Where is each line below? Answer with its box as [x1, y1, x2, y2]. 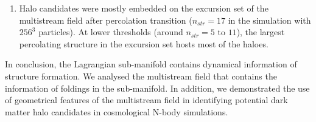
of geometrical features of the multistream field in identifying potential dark [5, 93, 288, 106]
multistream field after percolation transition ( [19, 13, 192, 26]
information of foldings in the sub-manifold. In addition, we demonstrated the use [5, 81, 310, 94]
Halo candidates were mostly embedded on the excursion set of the [19, 2, 269, 14]
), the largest [236, 25, 285, 38]
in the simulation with [228, 13, 311, 26]
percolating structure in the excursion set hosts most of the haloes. [19, 37, 269, 50]
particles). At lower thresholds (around [38, 25, 183, 38]
